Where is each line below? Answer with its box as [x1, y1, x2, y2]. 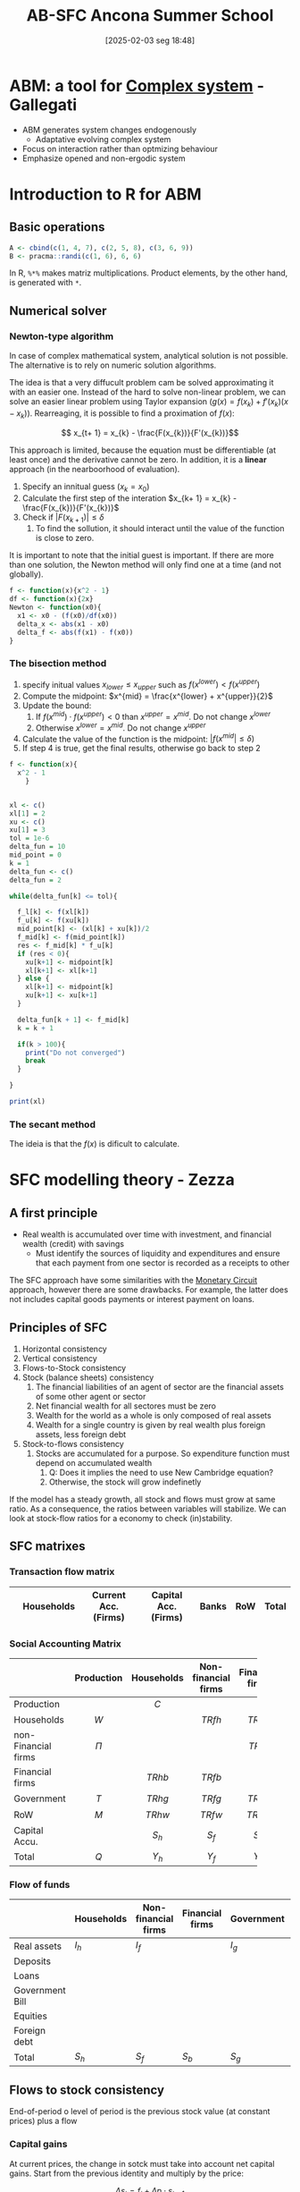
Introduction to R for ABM [9, 184, 203, 204]
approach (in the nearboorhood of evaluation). [9, 463, 180, 474]
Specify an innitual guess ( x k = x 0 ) [21, 480, 150, 494]
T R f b [200, 1772, 222, 1784]
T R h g [146, 1792, 170, 1805]
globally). [9, 569, 44, 580]
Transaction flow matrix [9, 1566, 115, 1578]
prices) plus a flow [9, 2116, 78, 2127]
